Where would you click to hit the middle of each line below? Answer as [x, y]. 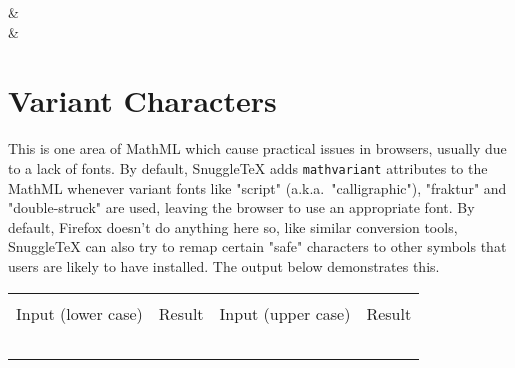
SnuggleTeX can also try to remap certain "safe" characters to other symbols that [257, 246]
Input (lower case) [79, 313]
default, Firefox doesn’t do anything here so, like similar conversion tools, [233, 226]
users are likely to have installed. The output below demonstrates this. [224, 265]
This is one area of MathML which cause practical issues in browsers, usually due [257, 148]
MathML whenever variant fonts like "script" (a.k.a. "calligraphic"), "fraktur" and [257, 187]
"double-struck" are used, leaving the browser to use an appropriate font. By [241, 207]
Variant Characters [142, 100]
